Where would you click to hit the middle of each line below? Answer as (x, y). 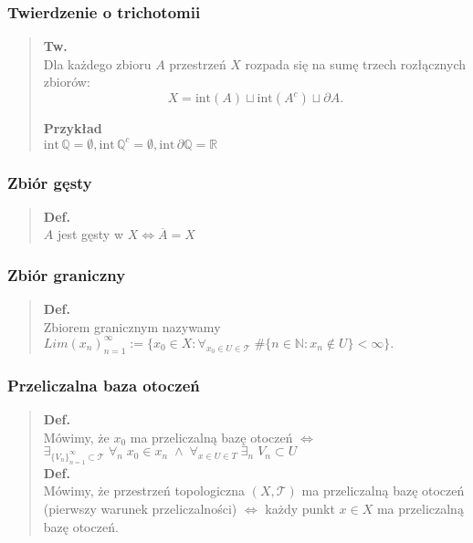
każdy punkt (300, 508)
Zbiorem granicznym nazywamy (132, 326)
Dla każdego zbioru (97, 63)
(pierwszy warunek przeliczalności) (140, 508)
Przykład (73, 128)
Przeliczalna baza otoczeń (104, 385)
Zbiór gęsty (50, 182)
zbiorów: (67, 82)
